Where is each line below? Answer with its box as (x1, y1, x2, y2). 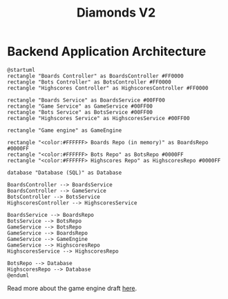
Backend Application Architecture (7, 44, 207, 59)
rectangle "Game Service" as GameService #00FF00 (7, 102, 153, 110)
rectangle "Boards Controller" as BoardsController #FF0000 (7, 73, 184, 79)
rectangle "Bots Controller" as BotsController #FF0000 (7, 78, 171, 86)
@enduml (7, 271, 30, 279)
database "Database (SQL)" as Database (7, 169, 122, 176)
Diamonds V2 (76, 5, 156, 21)
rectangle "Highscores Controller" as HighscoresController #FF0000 (7, 84, 209, 91)
